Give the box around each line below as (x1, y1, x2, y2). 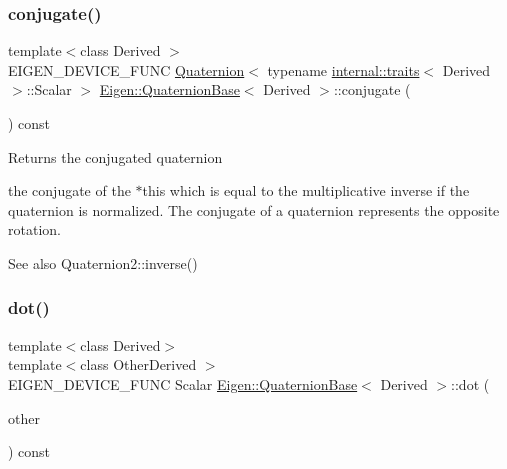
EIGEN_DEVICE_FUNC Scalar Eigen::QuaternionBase (8, 373, 358, 394)
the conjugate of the (8, 180, 131, 201)
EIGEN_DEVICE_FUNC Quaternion (8, 59, 245, 80)
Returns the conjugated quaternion (8, 146, 223, 167)
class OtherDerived (80, 354, 197, 375)
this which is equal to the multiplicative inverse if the (142, 180, 470, 201)
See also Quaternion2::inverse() (8, 252, 198, 273)
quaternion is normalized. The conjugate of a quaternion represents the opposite (8, 199, 500, 220)
